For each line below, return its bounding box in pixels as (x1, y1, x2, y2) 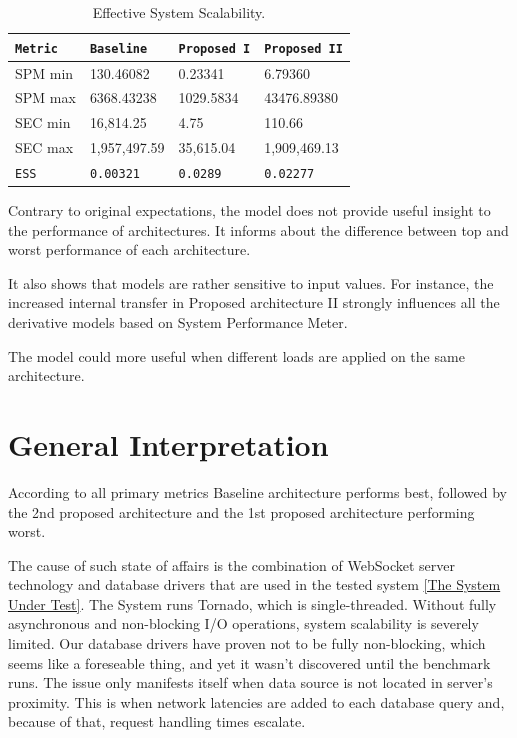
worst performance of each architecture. (8, 239, 251, 260)
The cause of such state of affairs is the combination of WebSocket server (8, 554, 455, 575)
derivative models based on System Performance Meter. (8, 312, 348, 332)
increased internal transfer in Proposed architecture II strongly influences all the (8, 292, 500, 313)
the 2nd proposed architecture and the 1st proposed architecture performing (8, 501, 475, 522)
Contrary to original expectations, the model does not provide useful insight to (8, 200, 491, 221)
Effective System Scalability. (92, 2, 266, 22)
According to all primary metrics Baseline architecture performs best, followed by (8, 481, 507, 502)
